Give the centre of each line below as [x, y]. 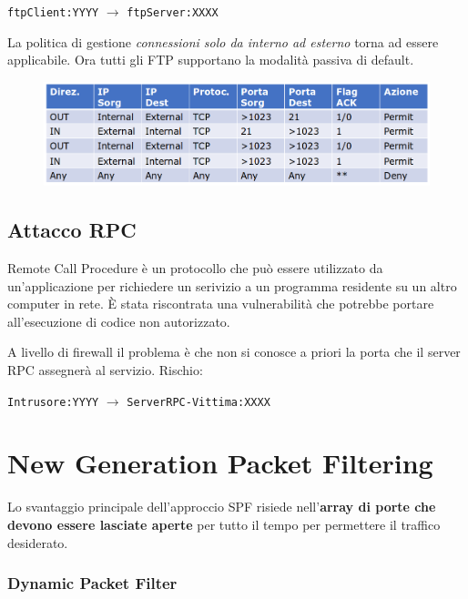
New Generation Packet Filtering [220, 463]
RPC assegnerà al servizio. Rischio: [105, 370]
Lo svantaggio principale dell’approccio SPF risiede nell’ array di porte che [222, 507]
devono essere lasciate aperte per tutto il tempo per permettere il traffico [224, 524]
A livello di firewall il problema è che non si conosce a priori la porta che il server [234, 352]
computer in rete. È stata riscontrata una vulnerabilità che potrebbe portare [221, 304]
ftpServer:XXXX [173, 13]
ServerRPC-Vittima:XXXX [198, 402]
